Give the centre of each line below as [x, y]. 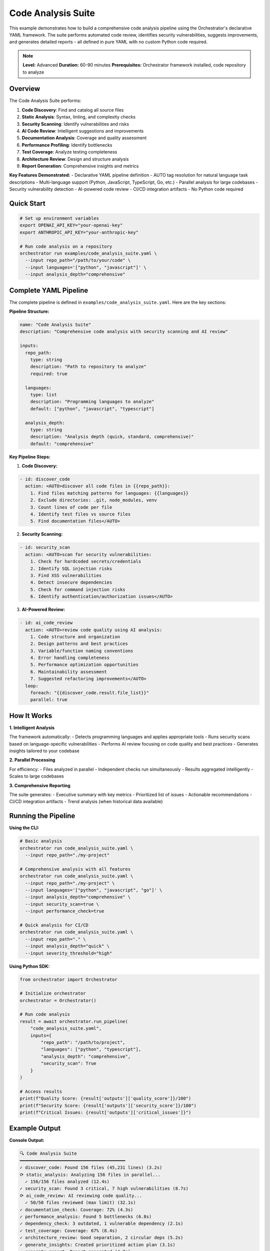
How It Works [31, 716]
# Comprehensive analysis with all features [75, 869]
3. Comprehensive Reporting [40, 785]
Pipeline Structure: [29, 311]
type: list [43, 395]
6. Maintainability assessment [68, 672]
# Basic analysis [41, 841]
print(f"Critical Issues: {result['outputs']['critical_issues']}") [105, 1112]
